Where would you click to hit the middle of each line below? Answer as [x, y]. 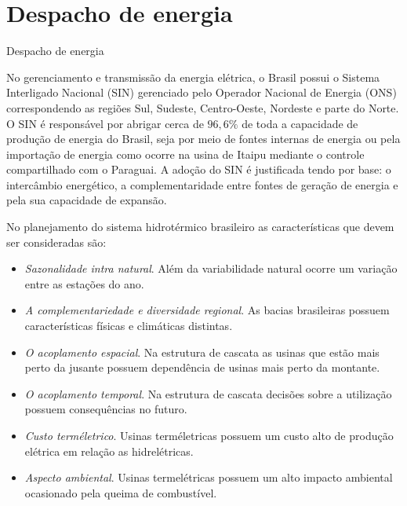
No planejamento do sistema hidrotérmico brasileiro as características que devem [200, 227]
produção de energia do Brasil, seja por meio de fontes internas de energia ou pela [203, 139]
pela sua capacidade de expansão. [87, 200]
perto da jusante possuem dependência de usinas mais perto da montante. [202, 367]
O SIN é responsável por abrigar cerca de [105, 123]
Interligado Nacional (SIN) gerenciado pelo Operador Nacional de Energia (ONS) [202, 92]
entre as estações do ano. [84, 283]
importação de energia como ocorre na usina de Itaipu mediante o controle [185, 154]
